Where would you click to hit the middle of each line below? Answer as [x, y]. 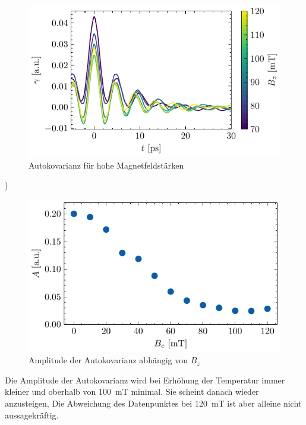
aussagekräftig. [32, 415]
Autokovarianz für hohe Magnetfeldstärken [106, 165]
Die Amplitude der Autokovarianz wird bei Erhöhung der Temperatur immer [145, 380]
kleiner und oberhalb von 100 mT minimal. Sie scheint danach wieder [132, 391]
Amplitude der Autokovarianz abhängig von [108, 360]
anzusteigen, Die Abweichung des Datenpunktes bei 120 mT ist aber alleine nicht [153, 403]
